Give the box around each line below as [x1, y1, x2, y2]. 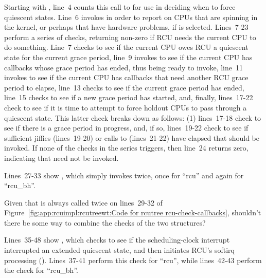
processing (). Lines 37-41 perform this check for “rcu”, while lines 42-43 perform [4, 254, 262, 265]
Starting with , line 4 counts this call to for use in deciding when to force [4, 2, 236, 12]
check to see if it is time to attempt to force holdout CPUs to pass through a [4, 102, 247, 113]
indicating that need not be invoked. [4, 152, 119, 163]
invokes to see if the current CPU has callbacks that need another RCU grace [4, 72, 249, 83]
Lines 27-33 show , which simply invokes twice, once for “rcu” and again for [4, 170, 244, 180]
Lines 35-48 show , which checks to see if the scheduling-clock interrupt [4, 234, 230, 245]
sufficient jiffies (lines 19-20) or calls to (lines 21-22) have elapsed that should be [4, 132, 259, 143]
